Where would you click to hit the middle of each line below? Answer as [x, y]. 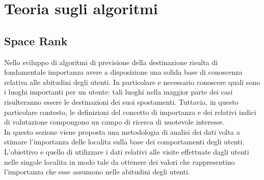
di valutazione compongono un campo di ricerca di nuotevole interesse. [114, 122]
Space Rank [36, 40]
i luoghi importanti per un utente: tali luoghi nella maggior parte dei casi [118, 92]
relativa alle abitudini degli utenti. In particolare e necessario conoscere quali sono [132, 82]
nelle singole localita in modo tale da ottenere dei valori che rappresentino [120, 161]
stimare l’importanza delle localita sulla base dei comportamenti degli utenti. [124, 142]
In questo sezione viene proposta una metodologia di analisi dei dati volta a [122, 131]
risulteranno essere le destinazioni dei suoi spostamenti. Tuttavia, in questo [121, 101]
